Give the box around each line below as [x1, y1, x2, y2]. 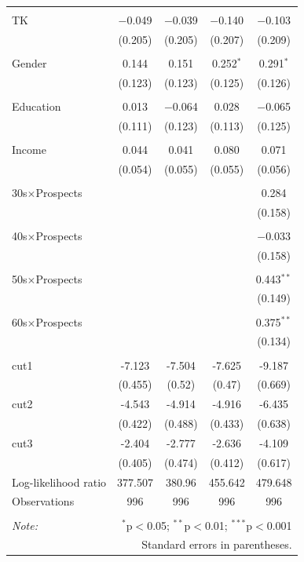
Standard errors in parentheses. [141, 536, 292, 553]
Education [12, 97, 61, 114]
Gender [12, 54, 47, 71]
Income [12, 140, 46, 157]
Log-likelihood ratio [12, 473, 107, 490]
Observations [12, 493, 75, 509]
